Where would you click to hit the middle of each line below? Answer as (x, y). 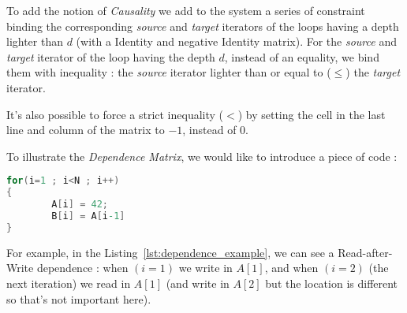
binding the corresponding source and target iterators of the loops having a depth (203, 26)
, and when (291, 268)
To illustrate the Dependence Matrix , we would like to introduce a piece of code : (202, 156)
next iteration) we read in (69, 283)
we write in (205, 268)
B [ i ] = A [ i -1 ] (88, 216)
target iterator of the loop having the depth (111, 56)
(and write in (198, 283)
